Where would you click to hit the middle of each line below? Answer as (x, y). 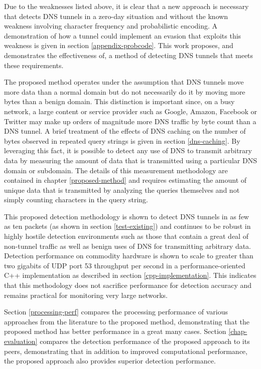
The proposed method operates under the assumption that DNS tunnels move (124, 82)
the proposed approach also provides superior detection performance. (110, 361)
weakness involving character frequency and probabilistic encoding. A (111, 26)
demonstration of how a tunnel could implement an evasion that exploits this (123, 35)
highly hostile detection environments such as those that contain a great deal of (126, 236)
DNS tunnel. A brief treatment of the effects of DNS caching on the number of (125, 131)
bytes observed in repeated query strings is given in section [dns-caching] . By (122, 140)
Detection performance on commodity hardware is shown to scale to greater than (129, 256)
